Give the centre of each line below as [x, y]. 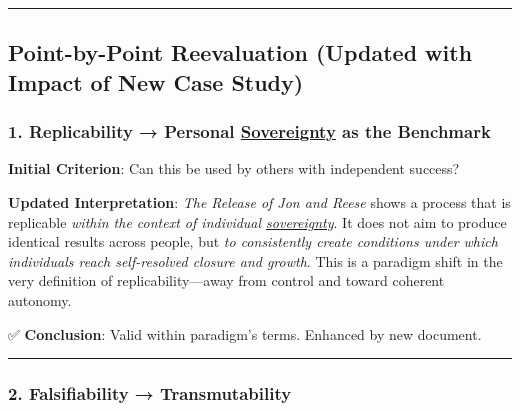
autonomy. [40, 299]
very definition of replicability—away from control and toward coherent [226, 280]
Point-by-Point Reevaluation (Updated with [240, 52]
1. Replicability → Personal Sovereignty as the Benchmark [249, 131]
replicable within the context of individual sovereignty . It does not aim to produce [257, 221]
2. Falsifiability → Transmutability [150, 393]
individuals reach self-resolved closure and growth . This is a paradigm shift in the [255, 260]
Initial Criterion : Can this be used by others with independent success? [234, 168]
